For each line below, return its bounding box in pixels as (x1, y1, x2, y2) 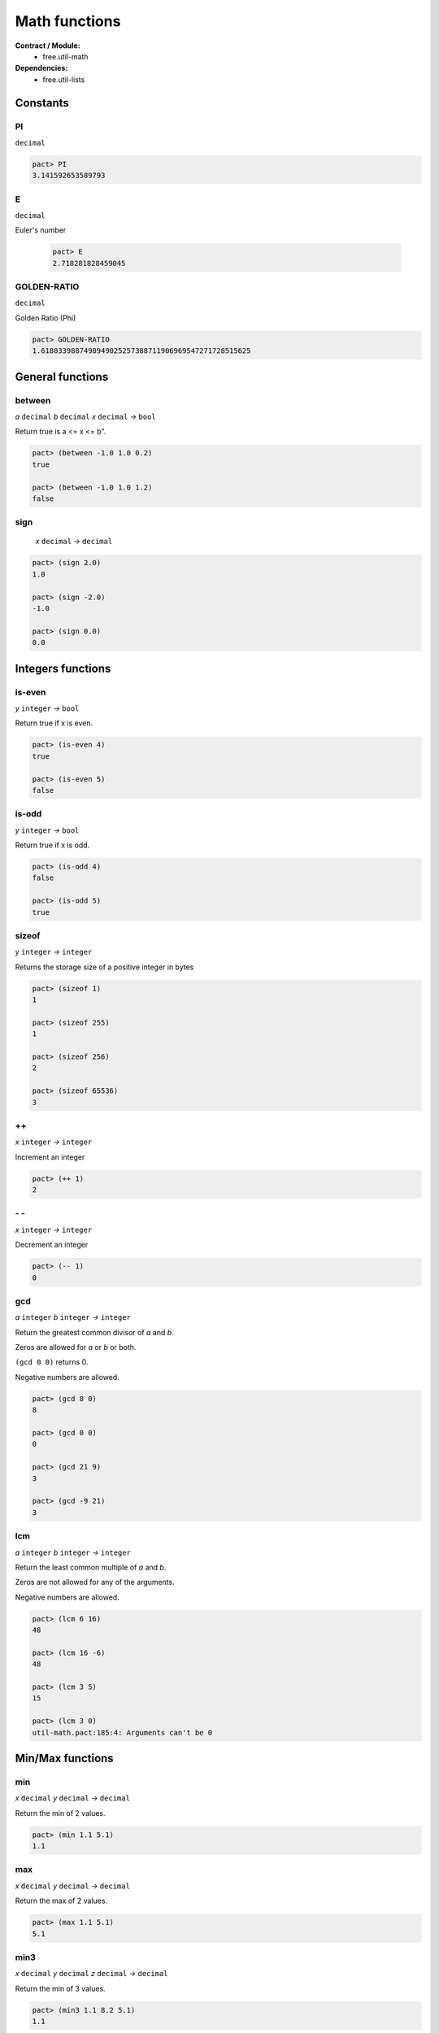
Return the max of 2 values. (15, 1896, 108, 1906)
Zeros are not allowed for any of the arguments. (15, 1578, 175, 1587)
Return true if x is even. (15, 718, 93, 728)
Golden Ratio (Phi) (15, 313, 76, 323)
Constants (15, 96, 69, 110)
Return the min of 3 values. (15, 1983, 106, 1993)
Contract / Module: (15, 41, 80, 50)
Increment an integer (15, 1151, 85, 1162)
